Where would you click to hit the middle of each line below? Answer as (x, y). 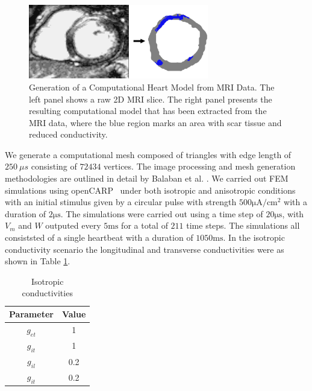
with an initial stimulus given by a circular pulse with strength (121, 202)
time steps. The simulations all (243, 225)
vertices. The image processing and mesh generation (200, 166)
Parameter (31, 314)
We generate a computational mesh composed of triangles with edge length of (148, 154)
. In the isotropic (254, 237)
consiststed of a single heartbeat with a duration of (99, 237)
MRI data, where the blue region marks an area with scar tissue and (155, 122)
